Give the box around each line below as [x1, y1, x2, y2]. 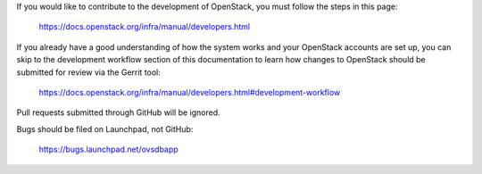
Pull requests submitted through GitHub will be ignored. [16, 107, 220, 118]
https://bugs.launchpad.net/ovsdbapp [38, 144, 179, 155]
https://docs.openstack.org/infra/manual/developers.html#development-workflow [38, 87, 341, 97]
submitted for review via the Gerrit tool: [16, 67, 161, 78]
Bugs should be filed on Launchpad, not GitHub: [16, 123, 194, 134]
